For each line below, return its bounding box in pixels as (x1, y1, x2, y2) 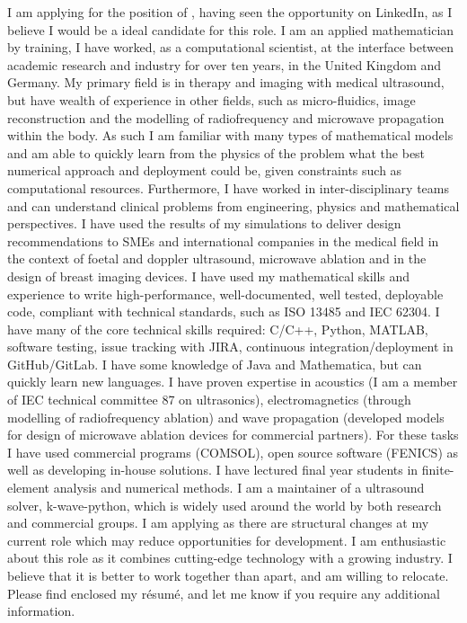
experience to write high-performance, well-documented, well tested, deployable (7, 284, 444, 303)
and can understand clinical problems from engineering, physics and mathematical (7, 196, 460, 215)
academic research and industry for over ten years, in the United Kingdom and (7, 55, 442, 74)
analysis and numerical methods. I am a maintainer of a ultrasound (53, 478, 425, 497)
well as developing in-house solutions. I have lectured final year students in (7, 460, 419, 479)
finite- (421, 460, 454, 479)
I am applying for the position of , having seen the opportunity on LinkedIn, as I (7, 3, 453, 21)
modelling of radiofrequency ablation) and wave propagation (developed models (7, 407, 445, 426)
